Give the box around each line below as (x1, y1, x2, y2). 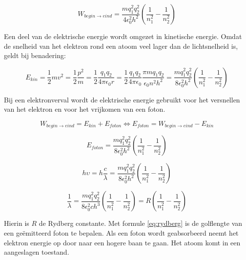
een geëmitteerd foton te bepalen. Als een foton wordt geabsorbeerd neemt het (4, 228, 239, 238)
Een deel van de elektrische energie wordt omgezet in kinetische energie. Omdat (4, 31, 242, 41)
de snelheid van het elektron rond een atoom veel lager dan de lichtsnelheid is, (4, 40, 238, 51)
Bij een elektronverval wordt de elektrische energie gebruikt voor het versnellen (4, 94, 240, 104)
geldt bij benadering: (4, 50, 66, 60)
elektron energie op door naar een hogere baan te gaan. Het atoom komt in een (4, 237, 241, 247)
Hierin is (4, 218, 29, 228)
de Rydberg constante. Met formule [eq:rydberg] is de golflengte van (39, 218, 243, 228)
